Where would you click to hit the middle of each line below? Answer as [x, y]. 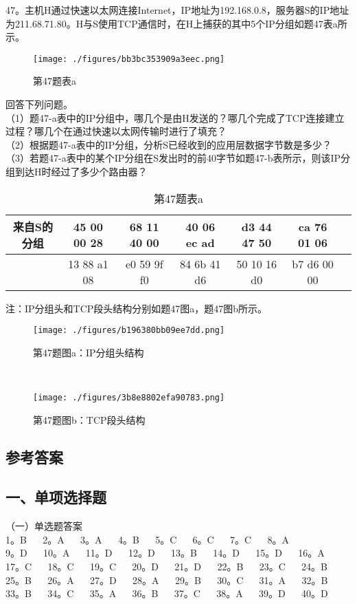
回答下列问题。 [39, 104]
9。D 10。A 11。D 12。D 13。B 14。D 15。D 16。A [165, 553]
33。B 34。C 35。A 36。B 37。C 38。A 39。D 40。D [167, 593]
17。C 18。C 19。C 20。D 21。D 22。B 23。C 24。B [166, 567]
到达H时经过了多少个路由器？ [81, 171]
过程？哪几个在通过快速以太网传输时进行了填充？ [116, 131]
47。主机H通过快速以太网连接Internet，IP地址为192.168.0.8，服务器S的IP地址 [177, 10]
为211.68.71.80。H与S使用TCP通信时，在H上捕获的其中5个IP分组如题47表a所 [176, 23]
